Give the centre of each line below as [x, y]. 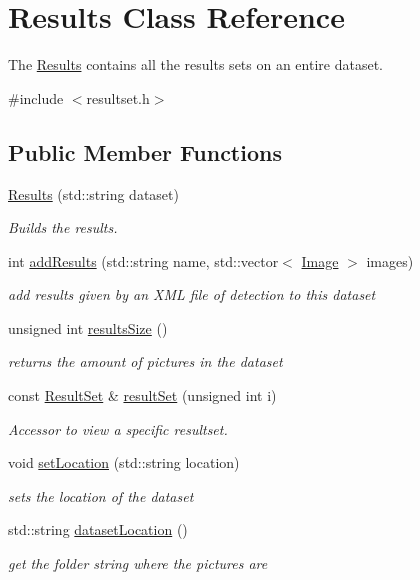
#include [36, 97]
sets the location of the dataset [101, 495]
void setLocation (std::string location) [124, 462]
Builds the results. [63, 227]
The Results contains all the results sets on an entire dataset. [195, 64]
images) [390, 260]
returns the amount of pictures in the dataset [145, 361]
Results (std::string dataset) [93, 193]
